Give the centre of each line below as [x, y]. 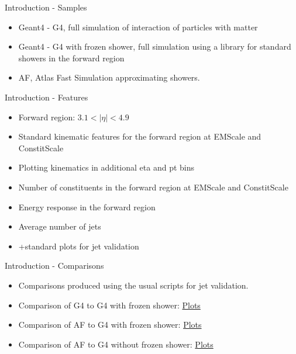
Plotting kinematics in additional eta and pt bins [106, 167]
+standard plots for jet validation [79, 246]
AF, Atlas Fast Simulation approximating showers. [109, 77]
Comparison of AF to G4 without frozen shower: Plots [116, 344]
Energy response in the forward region [87, 206]
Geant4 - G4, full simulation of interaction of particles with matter [138, 27]
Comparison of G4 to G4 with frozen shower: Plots [109, 305]
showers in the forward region [71, 58]
